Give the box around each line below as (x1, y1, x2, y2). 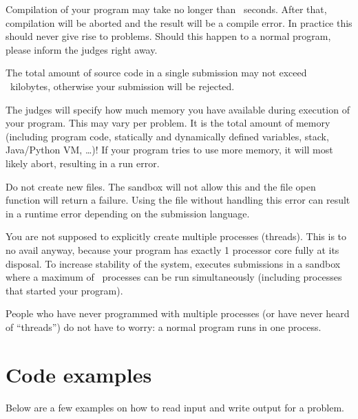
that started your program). (6, 283, 123, 297)
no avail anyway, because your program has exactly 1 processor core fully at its (6, 242, 339, 257)
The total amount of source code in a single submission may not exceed (6, 65, 307, 80)
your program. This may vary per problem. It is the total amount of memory (6, 116, 330, 130)
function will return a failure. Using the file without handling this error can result (6, 193, 350, 207)
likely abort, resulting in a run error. (6, 155, 160, 170)
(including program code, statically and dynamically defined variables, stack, (6, 129, 329, 143)
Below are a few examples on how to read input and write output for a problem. (6, 400, 345, 414)
